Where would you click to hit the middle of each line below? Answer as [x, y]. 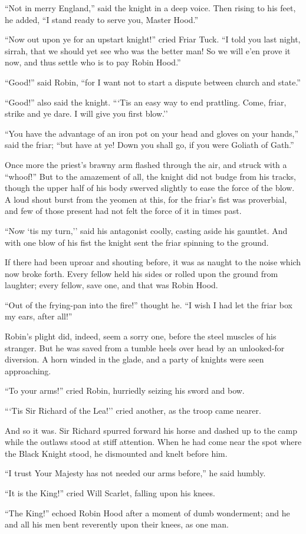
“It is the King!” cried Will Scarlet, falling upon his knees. [110, 493]
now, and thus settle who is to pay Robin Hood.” [93, 62]
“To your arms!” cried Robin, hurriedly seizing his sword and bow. [125, 390]
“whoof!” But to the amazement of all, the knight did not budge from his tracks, [150, 176]
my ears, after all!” [39, 316]
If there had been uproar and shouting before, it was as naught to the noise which [153, 262]
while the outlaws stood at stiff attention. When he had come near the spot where [153, 442]
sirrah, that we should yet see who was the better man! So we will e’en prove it [148, 50]
